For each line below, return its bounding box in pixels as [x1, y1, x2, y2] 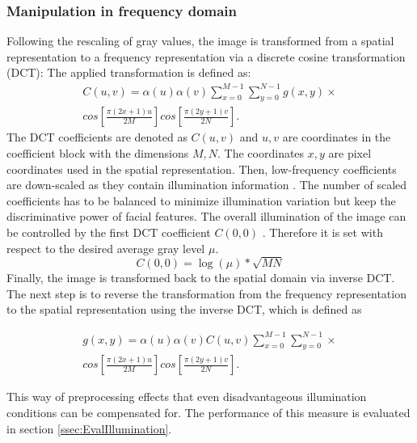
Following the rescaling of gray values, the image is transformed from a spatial [6, 32, 394, 49]
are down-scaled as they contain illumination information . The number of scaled [6, 176, 407, 193]
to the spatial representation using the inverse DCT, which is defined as [6, 301, 362, 318]
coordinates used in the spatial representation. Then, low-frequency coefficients [6, 160, 397, 177]
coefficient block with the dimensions [6, 144, 189, 161]
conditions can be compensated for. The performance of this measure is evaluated [6, 404, 411, 420]
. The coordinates [217, 144, 305, 161]
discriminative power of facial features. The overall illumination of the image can [6, 208, 406, 225]
